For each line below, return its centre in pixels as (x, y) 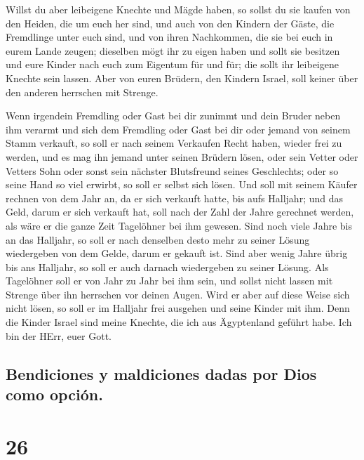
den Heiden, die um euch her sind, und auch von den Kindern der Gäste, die (170, 23)
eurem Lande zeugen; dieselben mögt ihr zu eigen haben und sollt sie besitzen (173, 50)
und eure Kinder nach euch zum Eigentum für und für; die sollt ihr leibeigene (172, 64)
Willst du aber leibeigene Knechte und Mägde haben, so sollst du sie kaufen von (178, 9)
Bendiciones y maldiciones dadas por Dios (161, 373)
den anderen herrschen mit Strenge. (82, 92)
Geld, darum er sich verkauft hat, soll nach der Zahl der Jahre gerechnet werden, (180, 212)
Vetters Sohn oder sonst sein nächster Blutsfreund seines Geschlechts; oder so (172, 170)
